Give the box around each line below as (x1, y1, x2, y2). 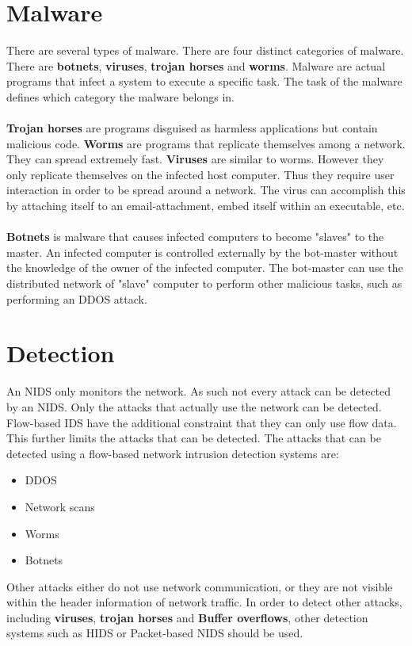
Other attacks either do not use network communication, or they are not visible (6, 578, 393, 594)
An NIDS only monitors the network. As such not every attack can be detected (6, 383, 391, 399)
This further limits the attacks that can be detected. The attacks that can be (6, 430, 381, 446)
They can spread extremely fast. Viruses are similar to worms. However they (6, 151, 384, 167)
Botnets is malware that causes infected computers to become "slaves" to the (6, 228, 384, 245)
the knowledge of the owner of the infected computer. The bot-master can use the (6, 259, 403, 276)
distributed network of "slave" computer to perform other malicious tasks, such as (6, 275, 402, 292)
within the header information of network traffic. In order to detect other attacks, (6, 594, 402, 610)
